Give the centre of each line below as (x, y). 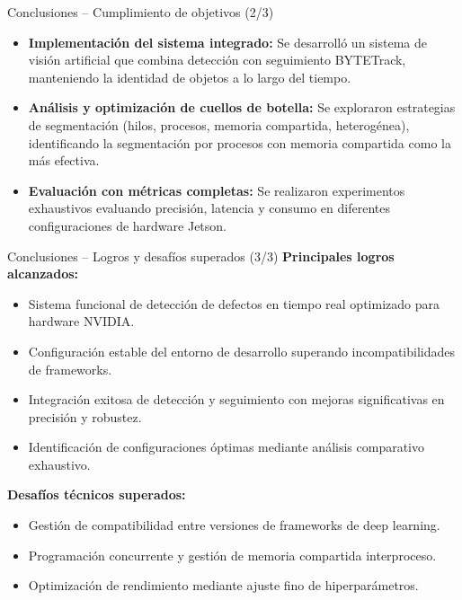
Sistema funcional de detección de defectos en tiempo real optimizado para (234, 303)
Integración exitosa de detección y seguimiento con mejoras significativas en (236, 399)
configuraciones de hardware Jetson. (127, 225)
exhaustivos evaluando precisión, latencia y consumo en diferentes (209, 208)
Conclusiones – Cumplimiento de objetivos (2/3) (141, 12)
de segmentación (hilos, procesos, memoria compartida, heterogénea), (219, 124)
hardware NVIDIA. (81, 321)
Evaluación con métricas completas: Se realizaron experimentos (217, 190)
